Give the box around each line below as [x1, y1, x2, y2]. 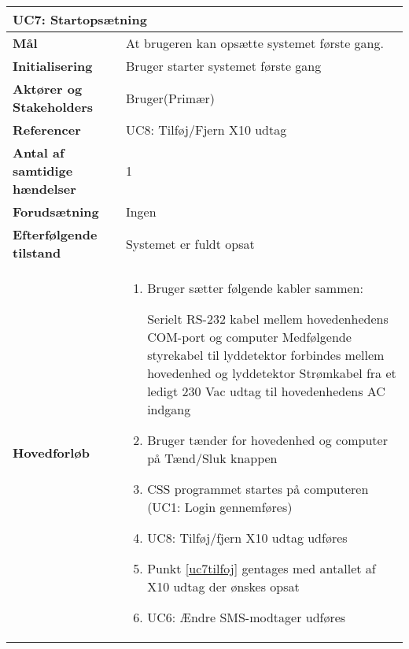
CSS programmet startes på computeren [147, 480, 369, 498]
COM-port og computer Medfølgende [147, 328, 352, 346]
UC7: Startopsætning [13, 10, 147, 28]
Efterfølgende [13, 225, 98, 243]
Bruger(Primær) [125, 88, 216, 107]
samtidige [13, 161, 73, 180]
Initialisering [13, 57, 93, 75]
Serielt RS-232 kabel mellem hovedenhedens [147, 310, 389, 328]
